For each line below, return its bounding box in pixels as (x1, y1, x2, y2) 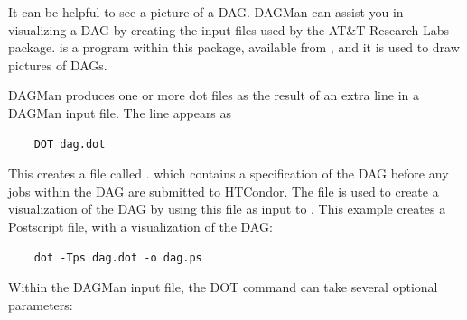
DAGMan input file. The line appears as (8, 103, 232, 122)
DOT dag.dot (33, 137, 106, 151)
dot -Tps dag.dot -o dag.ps (33, 251, 202, 264)
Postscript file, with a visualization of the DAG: (8, 216, 273, 235)
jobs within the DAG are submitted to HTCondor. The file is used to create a (8, 181, 439, 200)
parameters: (8, 295, 73, 314)
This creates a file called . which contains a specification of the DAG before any (8, 164, 449, 183)
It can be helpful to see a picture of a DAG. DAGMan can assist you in (8, 3, 404, 21)
